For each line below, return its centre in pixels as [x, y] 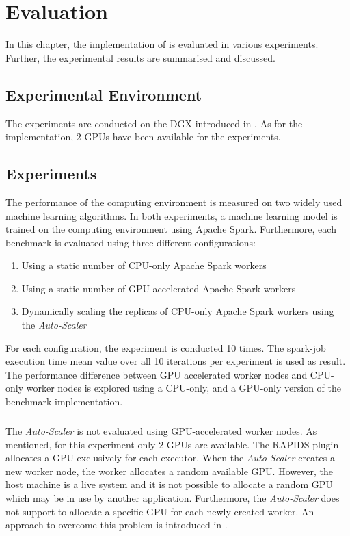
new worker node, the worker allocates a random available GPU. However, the [169, 471]
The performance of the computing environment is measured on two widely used [174, 202]
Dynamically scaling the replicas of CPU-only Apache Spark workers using [178, 311]
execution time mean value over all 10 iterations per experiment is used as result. [176, 361]
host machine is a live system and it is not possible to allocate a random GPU [169, 484]
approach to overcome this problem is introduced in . [117, 525]
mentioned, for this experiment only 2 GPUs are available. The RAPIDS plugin [172, 444]
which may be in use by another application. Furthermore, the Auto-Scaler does [173, 497]
